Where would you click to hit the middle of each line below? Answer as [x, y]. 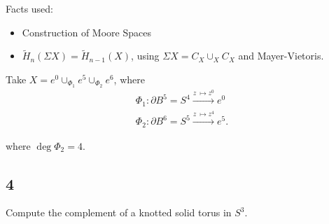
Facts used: [30, 8]
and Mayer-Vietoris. [281, 56]
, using [145, 56]
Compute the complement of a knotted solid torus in [119, 212]
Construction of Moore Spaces [86, 32]
